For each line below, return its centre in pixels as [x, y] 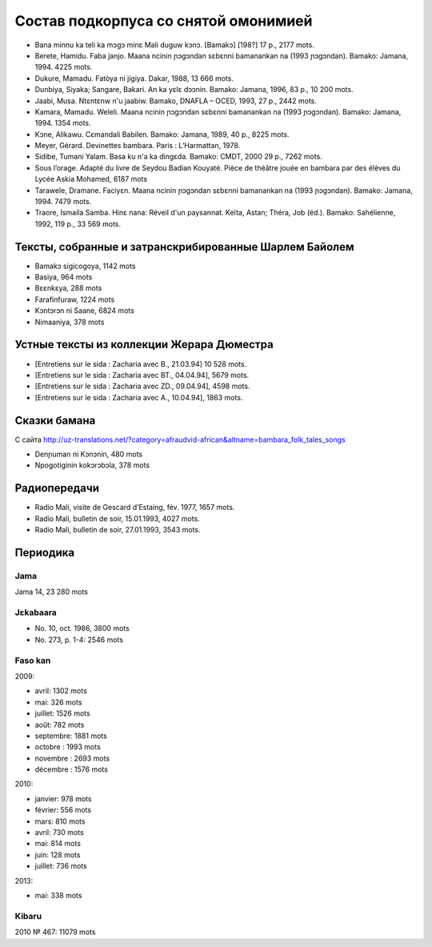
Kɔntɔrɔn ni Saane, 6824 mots [85, 311]
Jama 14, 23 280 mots [51, 592]
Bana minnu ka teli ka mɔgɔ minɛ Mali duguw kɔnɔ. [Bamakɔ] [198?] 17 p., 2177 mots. [175, 45]
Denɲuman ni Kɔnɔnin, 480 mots [89, 454]
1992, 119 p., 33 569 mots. [78, 223]
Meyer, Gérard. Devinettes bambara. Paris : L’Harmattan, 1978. [138, 146]
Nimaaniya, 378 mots [70, 322]
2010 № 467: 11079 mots [55, 932]
